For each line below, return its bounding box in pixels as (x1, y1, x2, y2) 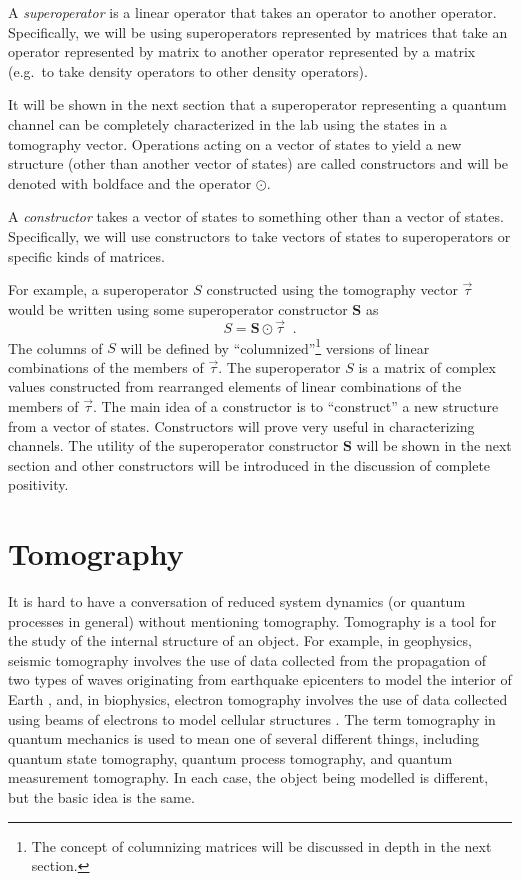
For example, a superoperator (8, 279, 189, 300)
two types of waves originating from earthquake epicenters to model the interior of (8, 669, 512, 690)
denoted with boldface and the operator (8, 172, 252, 193)
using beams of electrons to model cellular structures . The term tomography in (8, 708, 496, 729)
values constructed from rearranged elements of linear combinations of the (8, 376, 462, 397)
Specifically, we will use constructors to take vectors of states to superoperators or (8, 225, 511, 246)
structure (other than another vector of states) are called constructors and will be (8, 153, 509, 174)
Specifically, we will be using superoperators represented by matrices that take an (8, 21, 508, 42)
